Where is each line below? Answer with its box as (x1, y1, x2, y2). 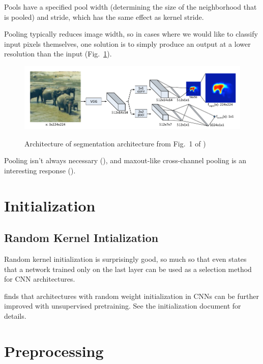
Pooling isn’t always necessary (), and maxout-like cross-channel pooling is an (4, 155, 247, 166)
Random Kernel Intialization (4, 230, 159, 246)
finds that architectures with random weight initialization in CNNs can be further (4, 290, 259, 301)
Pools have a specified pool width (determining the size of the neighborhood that (4, 2, 257, 12)
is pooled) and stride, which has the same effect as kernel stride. (4, 11, 204, 22)
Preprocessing (4, 340, 104, 361)
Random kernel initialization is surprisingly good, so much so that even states (4, 254, 247, 264)
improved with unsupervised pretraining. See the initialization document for (4, 300, 241, 311)
